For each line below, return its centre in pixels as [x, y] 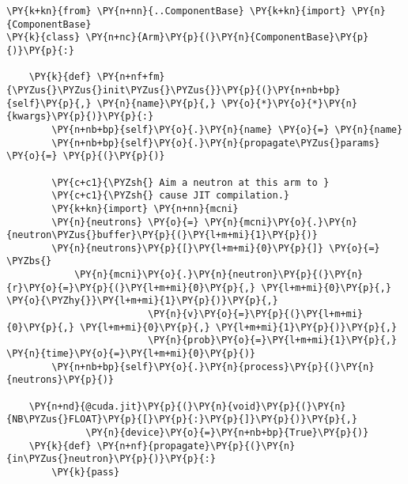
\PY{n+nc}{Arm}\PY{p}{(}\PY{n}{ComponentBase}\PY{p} [227, 38]
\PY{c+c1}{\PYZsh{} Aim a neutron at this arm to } [191, 182]
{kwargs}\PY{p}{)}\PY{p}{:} [80, 117]
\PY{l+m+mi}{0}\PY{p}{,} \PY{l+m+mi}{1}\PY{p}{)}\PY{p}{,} [238, 327]
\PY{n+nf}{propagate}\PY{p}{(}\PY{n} [196, 446]
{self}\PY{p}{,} [49, 103]
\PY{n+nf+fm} [131, 77]
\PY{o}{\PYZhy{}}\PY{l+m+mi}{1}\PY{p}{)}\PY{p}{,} [142, 301]
